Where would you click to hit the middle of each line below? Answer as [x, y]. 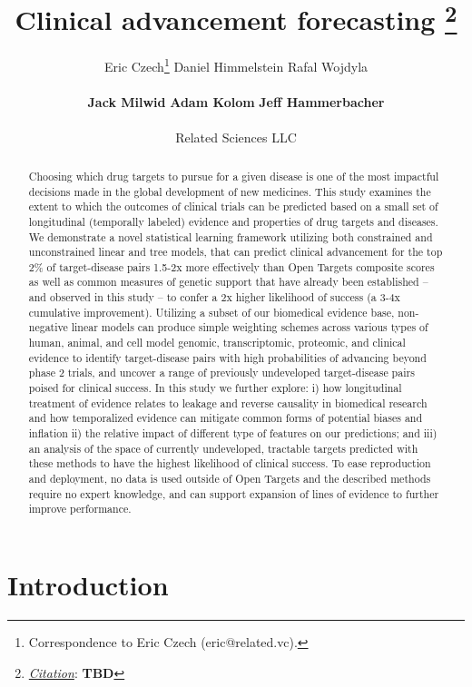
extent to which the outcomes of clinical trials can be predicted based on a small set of [233, 206]
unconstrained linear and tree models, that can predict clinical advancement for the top [236, 252]
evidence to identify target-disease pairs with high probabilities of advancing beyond [227, 357]
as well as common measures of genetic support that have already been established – [228, 282]
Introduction [88, 584]
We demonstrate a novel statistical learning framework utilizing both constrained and [231, 236]
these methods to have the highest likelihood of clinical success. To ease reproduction [230, 463]
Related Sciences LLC [236, 137]
